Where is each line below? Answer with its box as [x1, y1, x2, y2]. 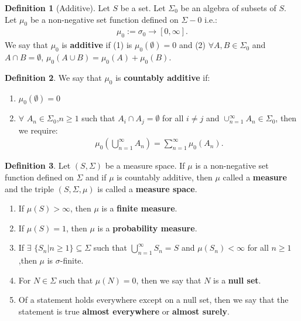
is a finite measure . [101, 202, 177, 214]
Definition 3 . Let [5, 159, 71, 172]
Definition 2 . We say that [5, 71, 102, 83]
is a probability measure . [97, 221, 197, 234]
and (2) [179, 39, 206, 51]
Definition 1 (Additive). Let [5, 2, 110, 13]
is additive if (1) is [61, 39, 132, 51]
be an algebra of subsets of [180, 2, 276, 13]
